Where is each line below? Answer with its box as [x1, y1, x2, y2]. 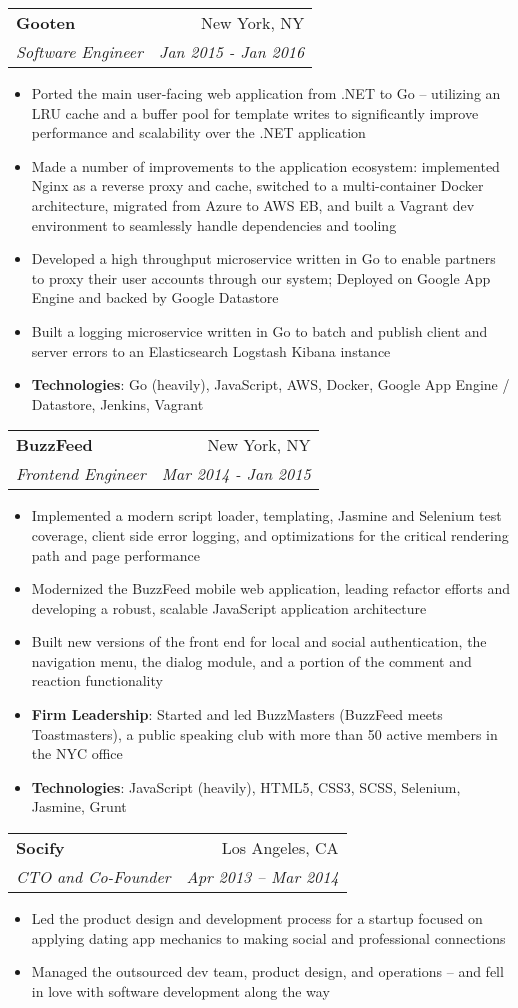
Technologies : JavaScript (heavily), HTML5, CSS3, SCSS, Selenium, [31, 776, 461, 797]
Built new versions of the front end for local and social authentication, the [31, 631, 487, 652]
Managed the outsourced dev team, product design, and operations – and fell [31, 961, 504, 982]
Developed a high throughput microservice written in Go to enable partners [31, 248, 496, 269]
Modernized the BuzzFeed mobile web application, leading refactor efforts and [31, 578, 510, 599]
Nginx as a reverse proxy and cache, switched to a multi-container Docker [31, 175, 484, 196]
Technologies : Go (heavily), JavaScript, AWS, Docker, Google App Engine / [31, 374, 510, 395]
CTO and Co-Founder [16, 865, 171, 889]
